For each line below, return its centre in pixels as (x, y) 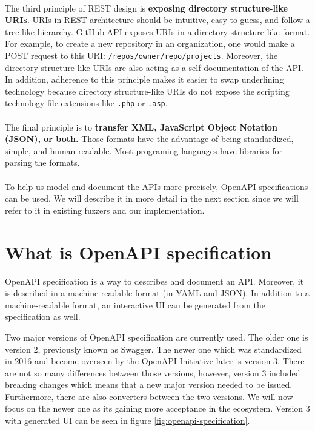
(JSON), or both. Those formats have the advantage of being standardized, (149, 139)
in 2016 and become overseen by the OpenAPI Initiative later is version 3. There (155, 361)
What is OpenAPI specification (138, 252)
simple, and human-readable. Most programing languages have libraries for (144, 150)
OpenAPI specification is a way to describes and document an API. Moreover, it (154, 281)
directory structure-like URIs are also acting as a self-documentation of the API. (154, 67)
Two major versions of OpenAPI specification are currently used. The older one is (157, 337)
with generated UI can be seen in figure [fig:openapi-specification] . (128, 420)
